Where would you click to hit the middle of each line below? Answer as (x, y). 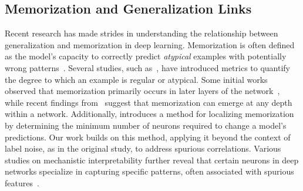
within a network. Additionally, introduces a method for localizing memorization (149, 114)
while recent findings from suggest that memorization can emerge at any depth (149, 102)
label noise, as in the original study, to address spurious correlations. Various (143, 148)
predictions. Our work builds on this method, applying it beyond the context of (148, 137)
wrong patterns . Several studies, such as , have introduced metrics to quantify (148, 67)
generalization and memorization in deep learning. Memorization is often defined (150, 44)
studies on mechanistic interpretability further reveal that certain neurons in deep (152, 160)
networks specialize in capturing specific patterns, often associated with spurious (149, 171)
